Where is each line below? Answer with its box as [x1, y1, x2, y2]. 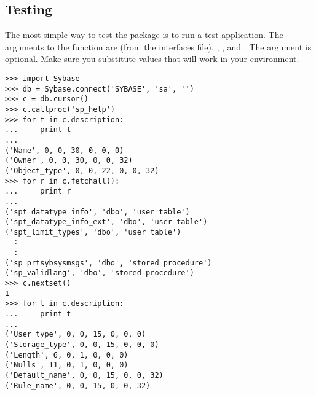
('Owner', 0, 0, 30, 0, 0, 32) [5, 156, 133, 165]
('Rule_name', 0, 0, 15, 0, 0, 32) [5, 381, 151, 390]
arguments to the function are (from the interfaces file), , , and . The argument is [5, 40, 312, 53]
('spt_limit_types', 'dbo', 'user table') [5, 227, 181, 237]
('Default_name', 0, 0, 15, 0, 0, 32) [5, 371, 164, 380]
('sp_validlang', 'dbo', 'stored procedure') [5, 268, 194, 278]
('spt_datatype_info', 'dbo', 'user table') [5, 207, 190, 216]
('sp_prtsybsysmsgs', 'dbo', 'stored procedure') [5, 258, 212, 267]
